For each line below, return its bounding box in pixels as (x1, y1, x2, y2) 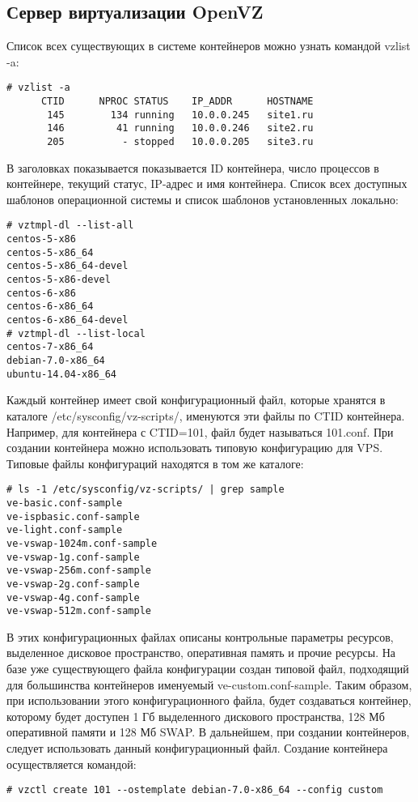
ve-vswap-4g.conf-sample (6, 591, 140, 604)
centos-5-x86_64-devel (6, 260, 129, 272)
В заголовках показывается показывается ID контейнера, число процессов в (6, 159, 379, 176)
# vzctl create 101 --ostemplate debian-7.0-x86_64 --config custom (6, 784, 383, 796)
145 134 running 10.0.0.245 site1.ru (47, 109, 314, 121)
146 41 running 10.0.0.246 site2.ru (47, 122, 314, 134)
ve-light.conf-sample (6, 524, 123, 536)
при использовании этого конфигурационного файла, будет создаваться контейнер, (6, 692, 412, 709)
